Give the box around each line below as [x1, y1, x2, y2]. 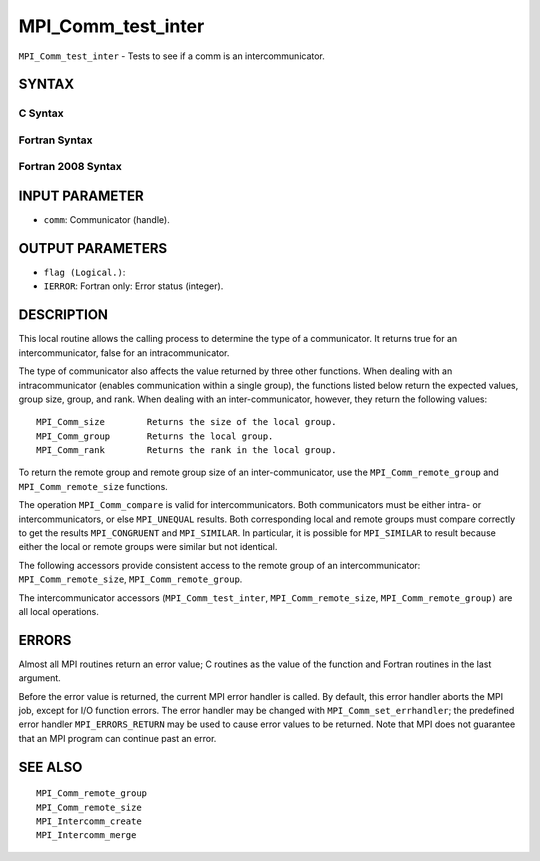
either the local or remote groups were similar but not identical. [18, 541, 278, 553]
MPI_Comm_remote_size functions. [18, 480, 169, 492]
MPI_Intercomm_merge [36, 830, 137, 841]
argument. [18, 672, 62, 684]
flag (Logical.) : [43, 266, 126, 279]
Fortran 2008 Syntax [18, 160, 122, 174]
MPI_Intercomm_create [36, 816, 142, 827]
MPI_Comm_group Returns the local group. [36, 430, 274, 442]
